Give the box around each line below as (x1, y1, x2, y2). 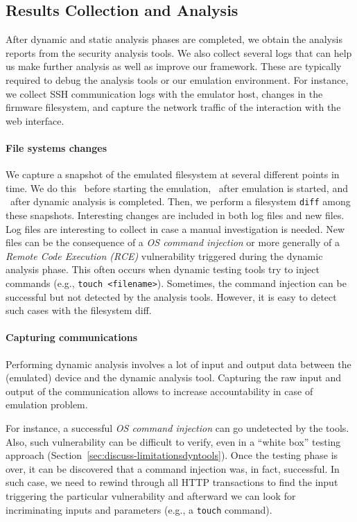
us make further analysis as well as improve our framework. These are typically (6, 59, 342, 73)
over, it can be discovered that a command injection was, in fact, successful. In (6, 461, 340, 476)
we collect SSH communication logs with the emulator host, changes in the (6, 86, 323, 101)
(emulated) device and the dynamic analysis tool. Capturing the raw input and (6, 370, 342, 385)
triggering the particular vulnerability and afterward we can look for (6, 488, 296, 503)
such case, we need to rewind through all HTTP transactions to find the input (6, 475, 338, 489)
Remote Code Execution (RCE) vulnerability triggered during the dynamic (6, 248, 323, 263)
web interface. (6, 113, 64, 128)
